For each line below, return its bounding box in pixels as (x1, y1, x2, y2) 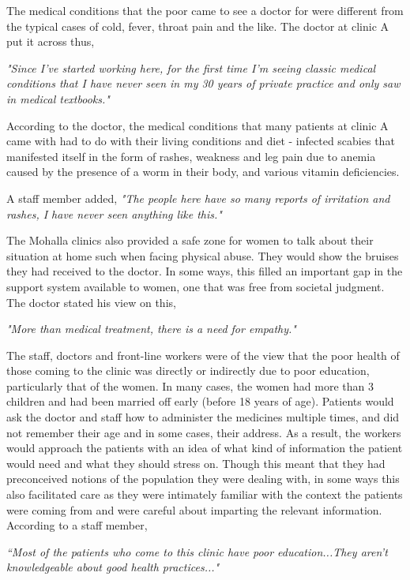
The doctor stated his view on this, (6, 294, 176, 310)
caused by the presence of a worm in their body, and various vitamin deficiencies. (6, 163, 400, 180)
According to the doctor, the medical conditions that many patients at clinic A (6, 117, 389, 133)
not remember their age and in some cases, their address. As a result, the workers (6, 424, 401, 440)
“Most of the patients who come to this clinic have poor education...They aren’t (6, 543, 388, 559)
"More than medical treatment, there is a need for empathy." (6, 320, 296, 337)
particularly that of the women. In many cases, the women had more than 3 (6, 377, 374, 394)
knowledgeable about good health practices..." (6, 559, 220, 575)
